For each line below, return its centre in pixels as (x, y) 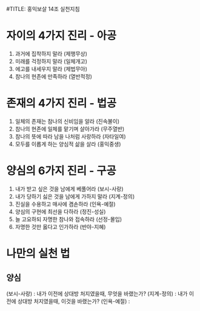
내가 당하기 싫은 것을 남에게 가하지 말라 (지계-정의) (75, 196)
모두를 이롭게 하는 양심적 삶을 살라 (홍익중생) (68, 144)
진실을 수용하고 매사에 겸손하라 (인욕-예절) (65, 204)
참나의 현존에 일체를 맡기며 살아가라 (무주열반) (70, 129)
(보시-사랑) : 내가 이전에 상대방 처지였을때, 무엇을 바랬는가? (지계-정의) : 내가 (97, 293)
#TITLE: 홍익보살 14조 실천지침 (43, 9)
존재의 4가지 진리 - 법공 (62, 104)
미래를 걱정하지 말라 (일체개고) (51, 61)
